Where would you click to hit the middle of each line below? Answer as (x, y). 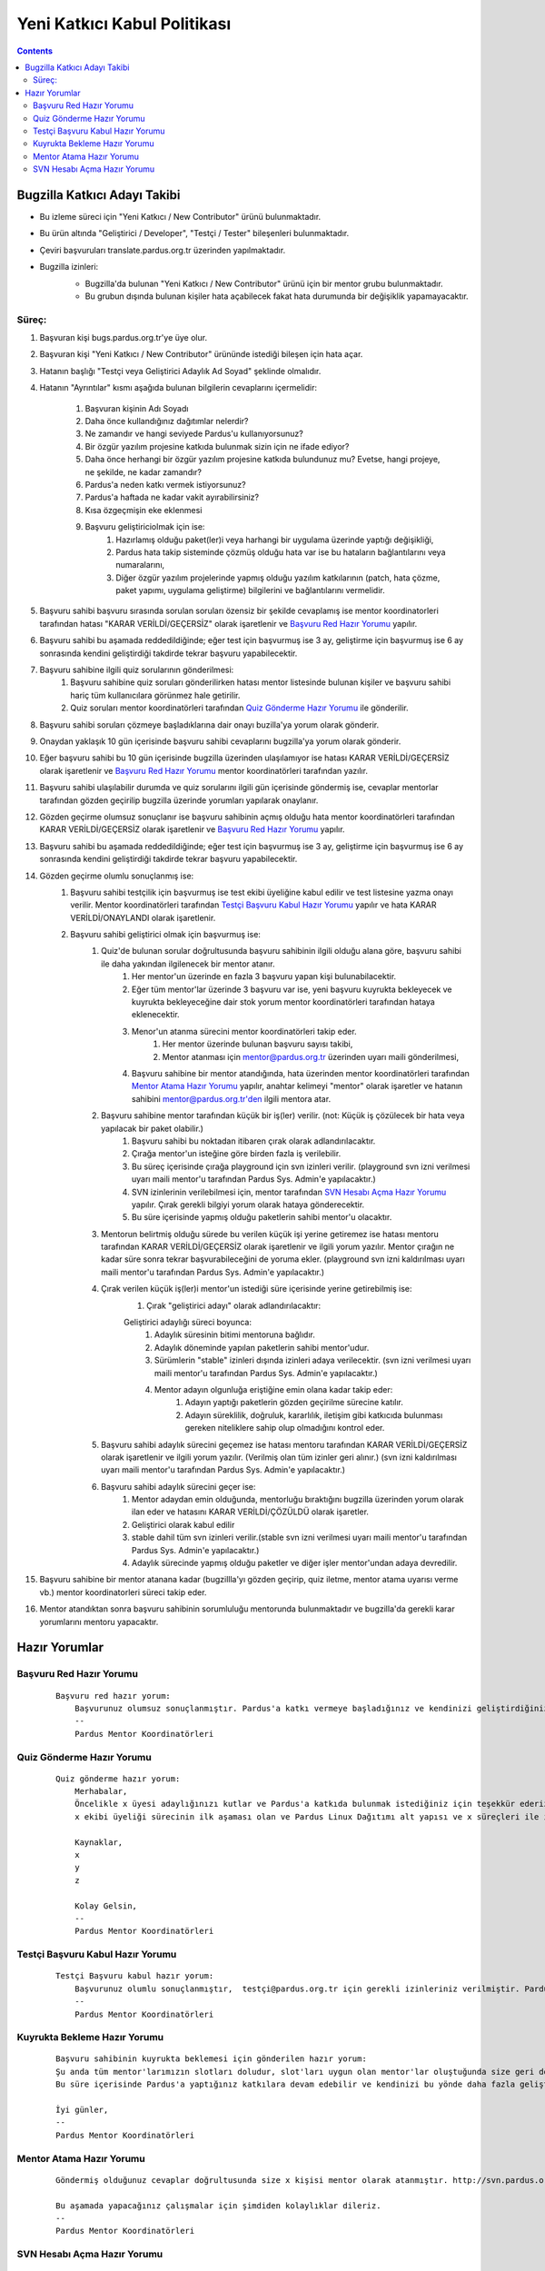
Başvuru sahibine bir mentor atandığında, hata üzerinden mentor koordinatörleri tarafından (301, 1073)
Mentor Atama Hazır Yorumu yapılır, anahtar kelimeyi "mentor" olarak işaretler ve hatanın (297, 1086)
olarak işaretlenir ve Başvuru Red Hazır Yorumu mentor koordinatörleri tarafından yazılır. (203, 770)
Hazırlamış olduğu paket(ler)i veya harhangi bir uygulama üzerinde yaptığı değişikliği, (275, 540)
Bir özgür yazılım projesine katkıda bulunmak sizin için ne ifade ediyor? (217, 446)
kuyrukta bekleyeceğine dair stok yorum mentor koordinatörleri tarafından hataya (283, 1002)
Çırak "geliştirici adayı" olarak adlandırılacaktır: (234, 1305)
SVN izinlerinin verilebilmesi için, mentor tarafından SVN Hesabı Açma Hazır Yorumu (289, 1192)
